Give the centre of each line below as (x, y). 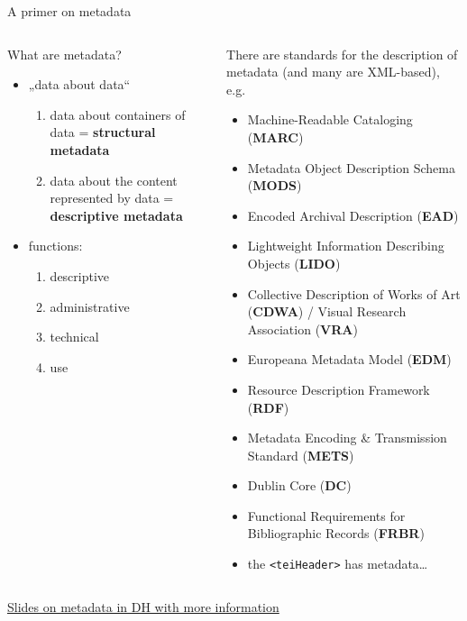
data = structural (103, 132)
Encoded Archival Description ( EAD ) (353, 215)
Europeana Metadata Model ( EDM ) (349, 359)
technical (74, 337)
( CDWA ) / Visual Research (327, 311)
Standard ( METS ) (301, 455)
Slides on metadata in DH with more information (143, 606)
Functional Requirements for (326, 515)
